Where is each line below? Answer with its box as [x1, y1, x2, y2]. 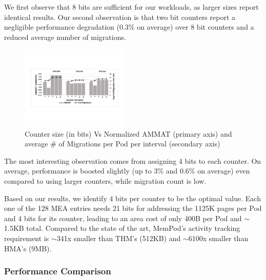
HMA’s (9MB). [4, 243, 52, 253]
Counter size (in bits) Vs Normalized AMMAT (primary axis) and [25, 128, 232, 139]
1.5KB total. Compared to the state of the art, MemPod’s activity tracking [4, 223, 240, 233]
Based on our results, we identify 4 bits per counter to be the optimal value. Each [4, 192, 261, 203]
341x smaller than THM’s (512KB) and [56, 232, 181, 243]
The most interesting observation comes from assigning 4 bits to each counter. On [4, 155, 261, 166]
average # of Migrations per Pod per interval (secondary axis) [25, 138, 220, 149]
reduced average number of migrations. [4, 31, 126, 42]
